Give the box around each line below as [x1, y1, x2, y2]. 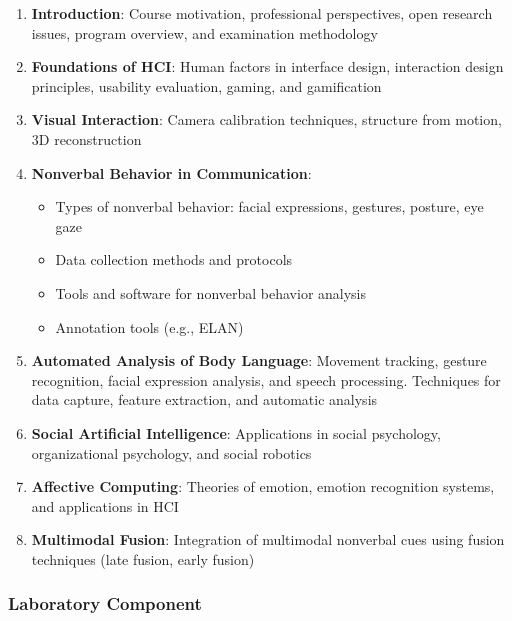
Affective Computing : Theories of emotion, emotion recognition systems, [31, 476, 495, 497]
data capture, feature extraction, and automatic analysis [31, 389, 378, 410]
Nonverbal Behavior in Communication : [31, 162, 312, 183]
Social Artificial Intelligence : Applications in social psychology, [31, 422, 441, 443]
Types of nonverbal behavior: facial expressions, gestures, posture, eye [55, 196, 484, 217]
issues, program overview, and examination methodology [31, 22, 378, 43]
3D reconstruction [31, 128, 142, 149]
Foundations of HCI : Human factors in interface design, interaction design [31, 56, 504, 77]
